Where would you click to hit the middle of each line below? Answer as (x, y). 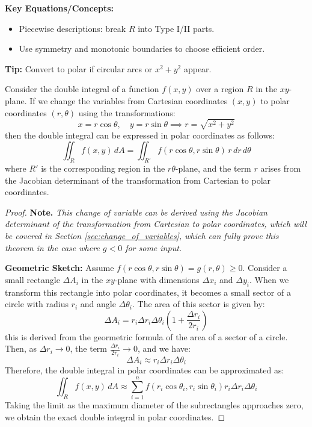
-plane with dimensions (157, 279)
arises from (281, 168)
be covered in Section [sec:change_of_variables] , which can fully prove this (142, 236)
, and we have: (164, 348)
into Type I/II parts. (176, 28)
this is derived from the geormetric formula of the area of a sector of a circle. (146, 336)
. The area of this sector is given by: (198, 304)
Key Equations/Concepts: (60, 8)
